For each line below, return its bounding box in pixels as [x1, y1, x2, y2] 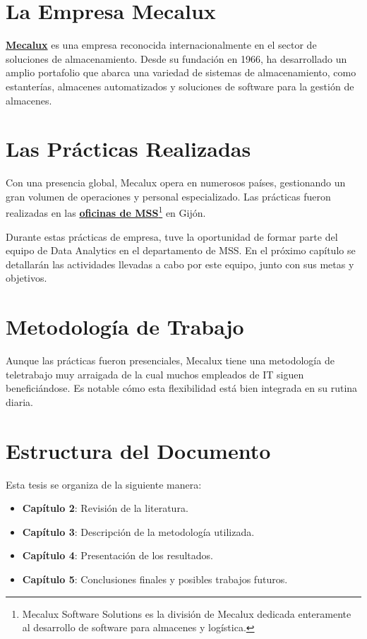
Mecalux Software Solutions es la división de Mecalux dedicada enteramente [22, 606, 351, 621]
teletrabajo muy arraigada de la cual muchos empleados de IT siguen [6, 366, 304, 381]
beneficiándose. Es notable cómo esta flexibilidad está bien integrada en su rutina [6, 381, 358, 395]
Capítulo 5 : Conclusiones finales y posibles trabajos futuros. [22, 572, 288, 587]
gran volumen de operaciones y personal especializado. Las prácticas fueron [6, 189, 331, 203]
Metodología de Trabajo [6, 312, 244, 341]
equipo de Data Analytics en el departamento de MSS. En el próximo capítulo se [6, 243, 356, 258]
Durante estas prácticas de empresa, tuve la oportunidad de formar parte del [6, 229, 338, 244]
